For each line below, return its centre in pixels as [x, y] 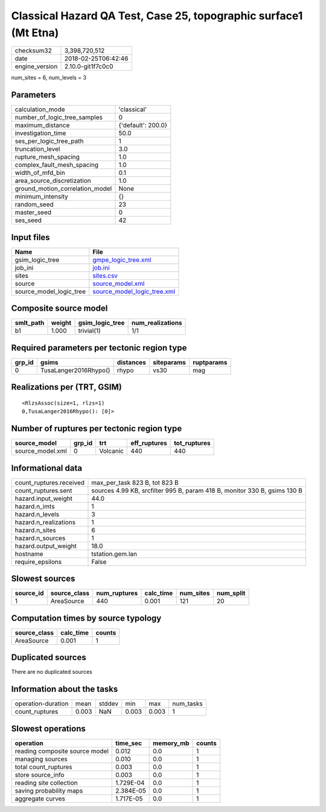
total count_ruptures [43, 767]
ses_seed [28, 220]
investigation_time [40, 133]
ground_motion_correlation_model [63, 189]
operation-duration [42, 704]
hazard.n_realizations [45, 522]
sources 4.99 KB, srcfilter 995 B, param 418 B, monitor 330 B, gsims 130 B [197, 490]
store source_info [40, 775]
